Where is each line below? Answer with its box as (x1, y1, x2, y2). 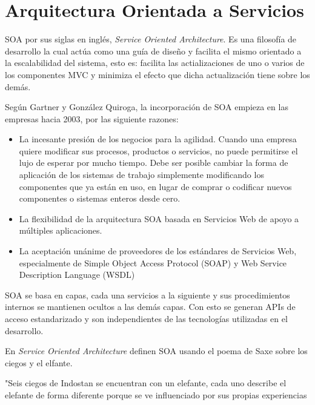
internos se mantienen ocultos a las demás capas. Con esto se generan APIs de (5, 300, 296, 313)
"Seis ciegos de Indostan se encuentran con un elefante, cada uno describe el (5, 377, 287, 389)
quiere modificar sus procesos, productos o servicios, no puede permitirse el (19, 144, 298, 157)
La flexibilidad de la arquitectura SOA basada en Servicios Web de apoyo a (19, 212, 299, 225)
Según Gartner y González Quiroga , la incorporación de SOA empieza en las (5, 100, 288, 113)
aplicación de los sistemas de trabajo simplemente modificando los (19, 168, 264, 181)
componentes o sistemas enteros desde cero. (19, 192, 181, 205)
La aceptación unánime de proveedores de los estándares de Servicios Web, (19, 245, 297, 257)
